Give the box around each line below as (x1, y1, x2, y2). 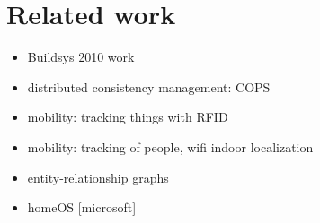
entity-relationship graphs (27, 167, 169, 186)
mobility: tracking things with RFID (27, 107, 228, 126)
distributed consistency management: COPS (27, 77, 271, 96)
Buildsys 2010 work (27, 47, 135, 66)
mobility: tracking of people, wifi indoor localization (27, 137, 314, 156)
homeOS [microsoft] (27, 198, 137, 217)
